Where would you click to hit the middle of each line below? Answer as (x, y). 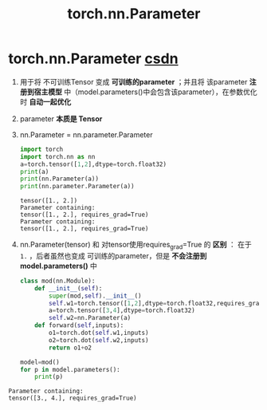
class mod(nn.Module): (57, 281)
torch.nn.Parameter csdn (93, 59)
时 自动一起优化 (45, 101)
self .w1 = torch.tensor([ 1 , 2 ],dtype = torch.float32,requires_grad (156, 303)
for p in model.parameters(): (70, 369)
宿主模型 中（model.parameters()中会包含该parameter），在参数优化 (145, 92)
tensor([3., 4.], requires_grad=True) (73, 398)
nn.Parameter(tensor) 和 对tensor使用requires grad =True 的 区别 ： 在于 (136, 246)
